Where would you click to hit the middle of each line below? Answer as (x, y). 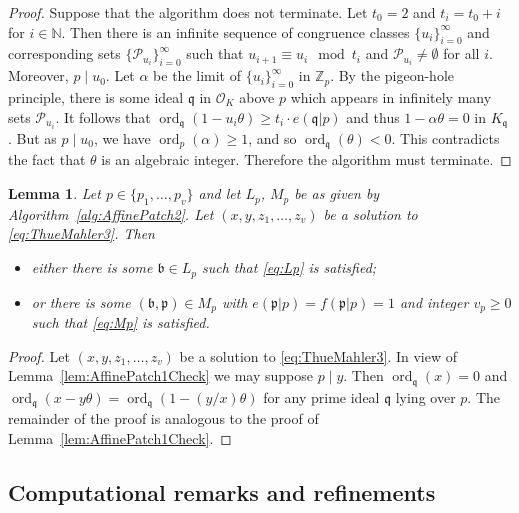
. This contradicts (445, 138)
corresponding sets (64, 53)
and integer (434, 301)
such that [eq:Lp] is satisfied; (289, 267)
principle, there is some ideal (96, 96)
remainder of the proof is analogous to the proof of (163, 418)
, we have (122, 138)
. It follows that (103, 116)
